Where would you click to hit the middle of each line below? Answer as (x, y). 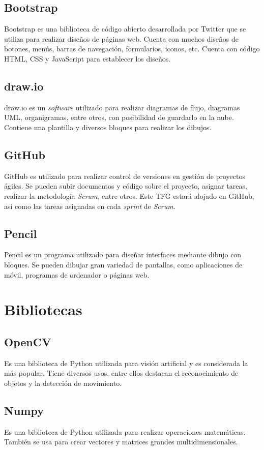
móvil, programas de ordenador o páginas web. (77, 274)
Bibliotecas (43, 309)
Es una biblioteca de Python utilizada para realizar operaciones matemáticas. (125, 431)
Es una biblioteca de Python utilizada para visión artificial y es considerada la (126, 363)
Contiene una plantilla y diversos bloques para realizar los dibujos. (108, 127)
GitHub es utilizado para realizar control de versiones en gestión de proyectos (125, 176)
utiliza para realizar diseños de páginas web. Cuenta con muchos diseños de (121, 38)
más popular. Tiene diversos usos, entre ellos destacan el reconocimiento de (121, 373)
